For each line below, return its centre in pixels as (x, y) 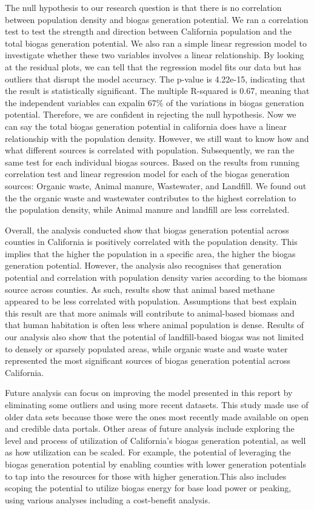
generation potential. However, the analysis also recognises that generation (143, 265)
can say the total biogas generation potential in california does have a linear (146, 126)
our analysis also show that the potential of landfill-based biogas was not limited (154, 337)
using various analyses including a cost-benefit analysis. (108, 499)
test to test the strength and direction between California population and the (148, 31)
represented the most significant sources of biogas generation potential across (148, 361)
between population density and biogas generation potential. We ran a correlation (157, 19)
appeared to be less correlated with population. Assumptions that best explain (151, 301)
